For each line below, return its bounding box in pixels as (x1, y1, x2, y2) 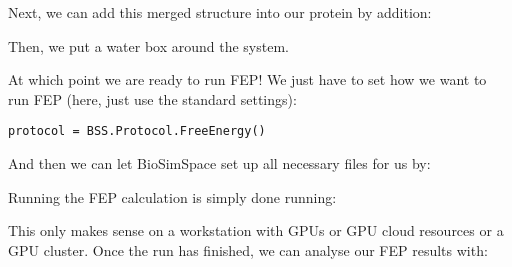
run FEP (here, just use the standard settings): (8, 88, 297, 109)
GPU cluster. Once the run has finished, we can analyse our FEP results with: (8, 239, 488, 260)
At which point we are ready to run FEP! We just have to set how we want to (8, 69, 487, 90)
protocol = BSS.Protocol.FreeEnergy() (8, 124, 266, 139)
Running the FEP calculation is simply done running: (8, 186, 337, 207)
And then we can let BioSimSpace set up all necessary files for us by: (8, 153, 431, 174)
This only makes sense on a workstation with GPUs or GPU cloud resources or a (8, 220, 504, 241)
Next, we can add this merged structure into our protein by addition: (8, 2, 432, 22)
